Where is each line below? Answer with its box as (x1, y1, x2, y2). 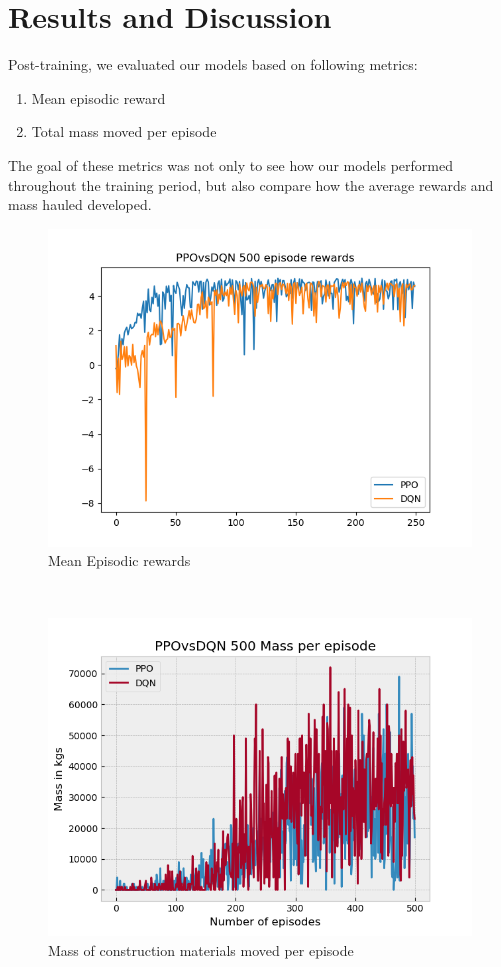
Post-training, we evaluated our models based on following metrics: (8, 54, 418, 75)
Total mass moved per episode (31, 121, 217, 142)
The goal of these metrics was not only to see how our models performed (8, 154, 453, 175)
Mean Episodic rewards (48, 550, 191, 571)
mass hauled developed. (8, 194, 152, 215)
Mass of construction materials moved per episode (48, 940, 354, 961)
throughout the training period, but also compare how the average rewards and (8, 174, 494, 195)
